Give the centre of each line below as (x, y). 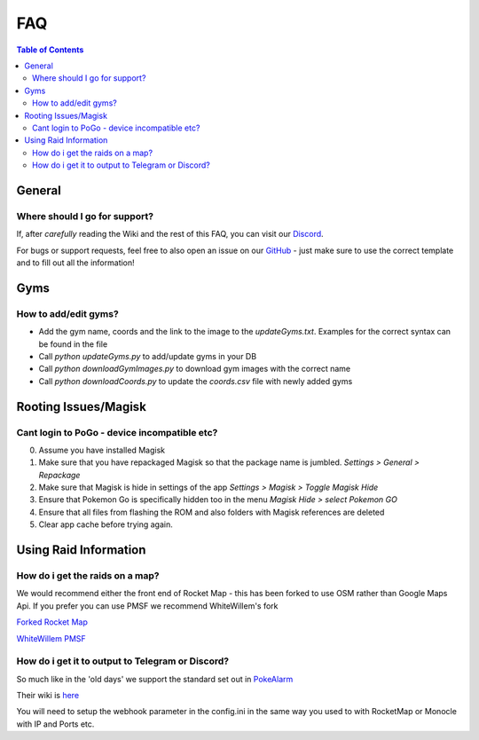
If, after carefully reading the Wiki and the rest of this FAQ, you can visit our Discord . (170, 234)
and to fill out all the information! (75, 263)
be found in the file (73, 344)
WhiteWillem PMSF (51, 638)
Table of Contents (50, 50)
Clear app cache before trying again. (106, 524)
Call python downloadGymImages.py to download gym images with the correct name (194, 369)
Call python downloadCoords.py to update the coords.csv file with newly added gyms (196, 381)
